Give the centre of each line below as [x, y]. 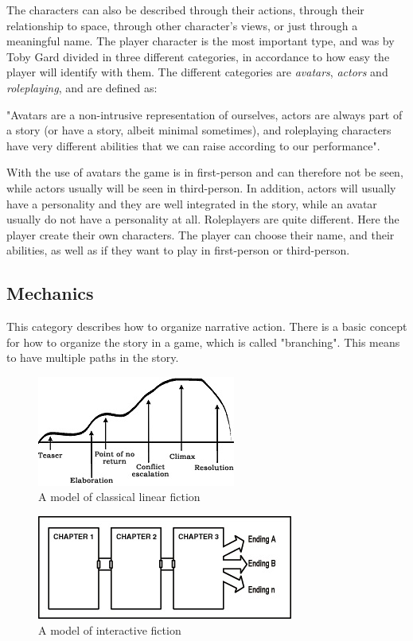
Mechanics [50, 293]
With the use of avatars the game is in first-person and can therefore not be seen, [205, 172]
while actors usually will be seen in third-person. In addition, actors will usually [201, 187]
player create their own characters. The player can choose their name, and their [201, 234]
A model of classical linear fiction [119, 497]
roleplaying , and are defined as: [82, 87]
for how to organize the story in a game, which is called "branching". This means [203, 342]
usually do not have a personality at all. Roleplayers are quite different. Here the [203, 219]
